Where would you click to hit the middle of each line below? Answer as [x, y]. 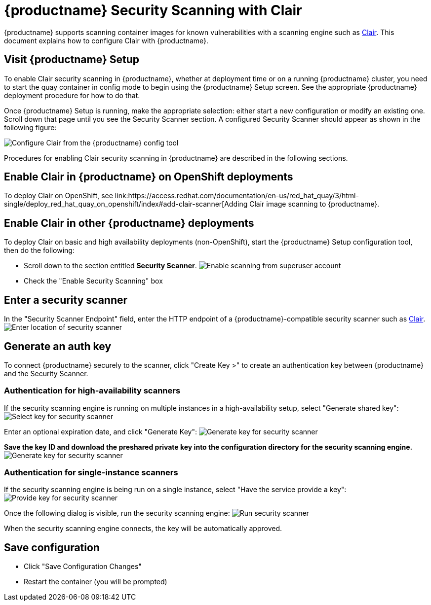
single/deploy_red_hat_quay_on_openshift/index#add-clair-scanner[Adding [126, 204]
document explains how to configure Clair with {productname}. [106, 40]
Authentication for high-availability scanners [92, 391]
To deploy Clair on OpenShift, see [59, 196]
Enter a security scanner [66, 300]
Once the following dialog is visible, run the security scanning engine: [117, 513]
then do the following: [39, 250]
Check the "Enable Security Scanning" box [93, 281]
